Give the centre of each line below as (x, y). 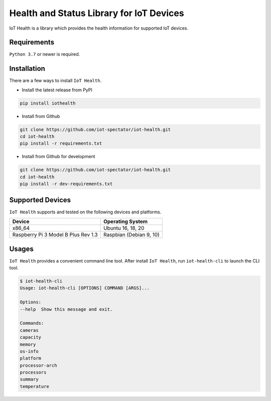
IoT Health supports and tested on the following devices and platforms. (85, 212)
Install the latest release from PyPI (57, 90)
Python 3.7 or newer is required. (45, 54)
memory (28, 344)
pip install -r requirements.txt (61, 144)
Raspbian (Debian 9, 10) (131, 235)
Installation (27, 69)
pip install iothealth (48, 103)
